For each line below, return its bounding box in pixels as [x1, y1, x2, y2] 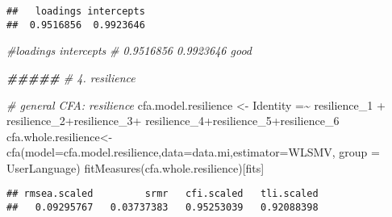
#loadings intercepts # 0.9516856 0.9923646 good [6, 42, 252, 59]
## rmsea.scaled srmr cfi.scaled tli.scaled [6, 188, 319, 200]
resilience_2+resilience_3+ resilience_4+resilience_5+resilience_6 [6, 112, 340, 129]
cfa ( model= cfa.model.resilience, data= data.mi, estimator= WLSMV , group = [6, 144, 380, 161]
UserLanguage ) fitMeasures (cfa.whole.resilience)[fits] [6, 159, 265, 176]
